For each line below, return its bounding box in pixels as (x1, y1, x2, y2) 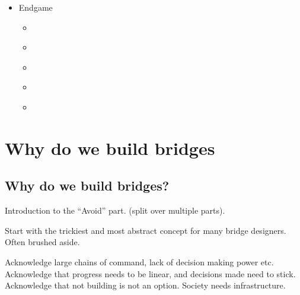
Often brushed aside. (5, 236, 80, 248)
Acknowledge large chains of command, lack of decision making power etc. (5, 255, 274, 268)
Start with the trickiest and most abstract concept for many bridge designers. (5, 224, 286, 236)
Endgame (18, 1, 53, 13)
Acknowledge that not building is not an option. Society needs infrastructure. (5, 279, 286, 291)
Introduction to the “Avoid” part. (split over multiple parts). (5, 204, 225, 217)
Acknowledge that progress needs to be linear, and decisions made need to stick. (5, 267, 296, 280)
